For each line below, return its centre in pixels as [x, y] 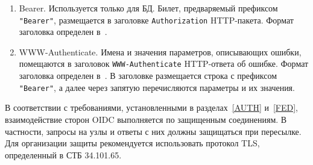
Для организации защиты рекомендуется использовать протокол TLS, [132, 143]
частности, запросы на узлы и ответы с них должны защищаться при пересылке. [153, 131]
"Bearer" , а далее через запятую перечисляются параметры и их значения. [157, 87]
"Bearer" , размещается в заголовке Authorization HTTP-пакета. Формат [156, 20]
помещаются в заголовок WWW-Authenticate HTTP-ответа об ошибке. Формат [164, 64]
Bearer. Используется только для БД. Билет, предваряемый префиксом [148, 8]
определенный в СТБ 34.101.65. [63, 154]
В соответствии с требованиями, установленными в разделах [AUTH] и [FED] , [151, 107]
